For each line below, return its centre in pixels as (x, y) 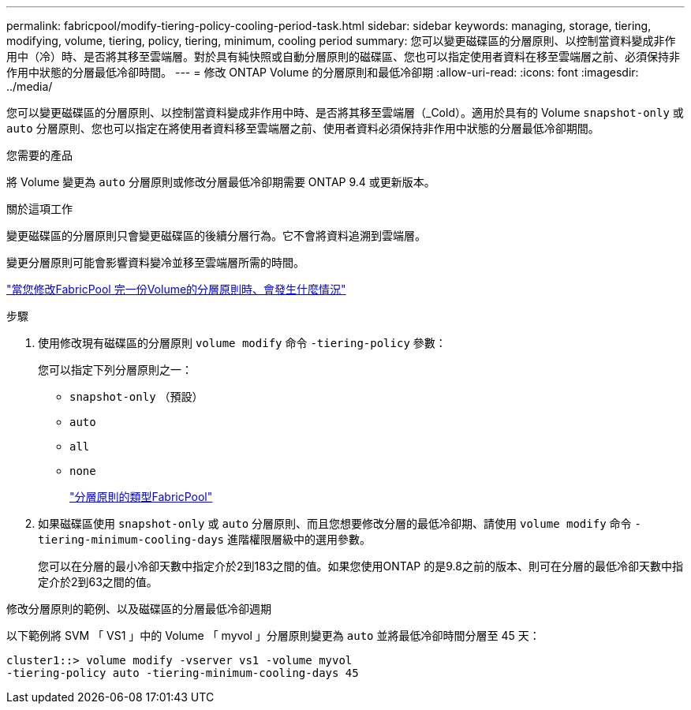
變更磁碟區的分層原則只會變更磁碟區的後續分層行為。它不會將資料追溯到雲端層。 (216, 235)
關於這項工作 (39, 209)
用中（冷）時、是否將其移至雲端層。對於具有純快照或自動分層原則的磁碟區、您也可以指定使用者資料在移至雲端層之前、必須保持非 (343, 56)
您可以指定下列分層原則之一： (115, 370)
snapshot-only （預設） (136, 396)
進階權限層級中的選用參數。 (299, 539)
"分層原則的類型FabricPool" (141, 497)
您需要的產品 (39, 155)
